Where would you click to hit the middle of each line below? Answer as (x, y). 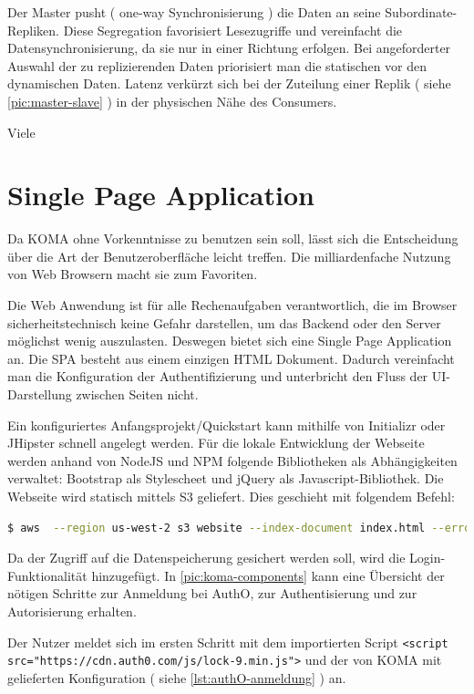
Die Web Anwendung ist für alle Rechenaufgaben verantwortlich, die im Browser (232, 305)
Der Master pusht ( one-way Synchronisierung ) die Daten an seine (194, 12)
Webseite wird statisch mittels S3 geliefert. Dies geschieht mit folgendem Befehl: (231, 496)
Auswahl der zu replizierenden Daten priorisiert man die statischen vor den (217, 65)
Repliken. (33, 30)
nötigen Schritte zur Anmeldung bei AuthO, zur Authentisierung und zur (212, 593)
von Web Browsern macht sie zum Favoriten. (133, 274)
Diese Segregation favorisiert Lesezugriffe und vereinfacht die (233, 30)
